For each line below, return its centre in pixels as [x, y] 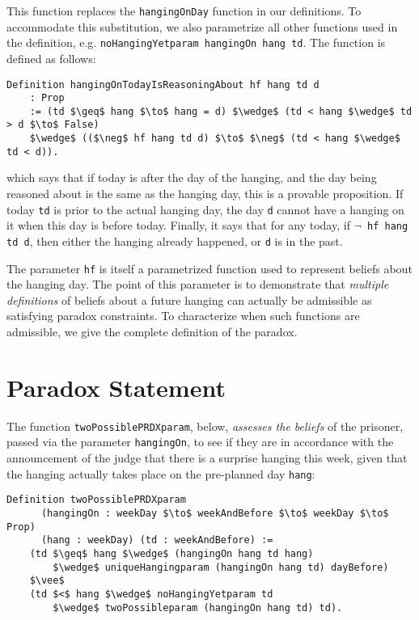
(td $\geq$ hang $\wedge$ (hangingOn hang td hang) [171, 553]
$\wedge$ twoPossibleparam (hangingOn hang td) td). [198, 607]
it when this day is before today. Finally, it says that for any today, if [178, 225]
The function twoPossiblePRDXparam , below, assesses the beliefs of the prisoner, [205, 426]
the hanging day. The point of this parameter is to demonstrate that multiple [198, 284]
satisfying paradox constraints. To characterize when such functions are [183, 316]
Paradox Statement [116, 387]
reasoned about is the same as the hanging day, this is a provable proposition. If [205, 194]
